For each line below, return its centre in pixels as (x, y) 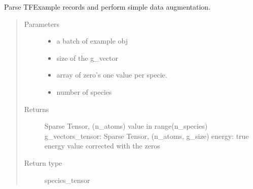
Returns (37, 109)
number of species (84, 91)
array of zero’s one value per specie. (112, 75)
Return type (43, 162)
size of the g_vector (87, 58)
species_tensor (67, 180)
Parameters (42, 24)
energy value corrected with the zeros (102, 146)
